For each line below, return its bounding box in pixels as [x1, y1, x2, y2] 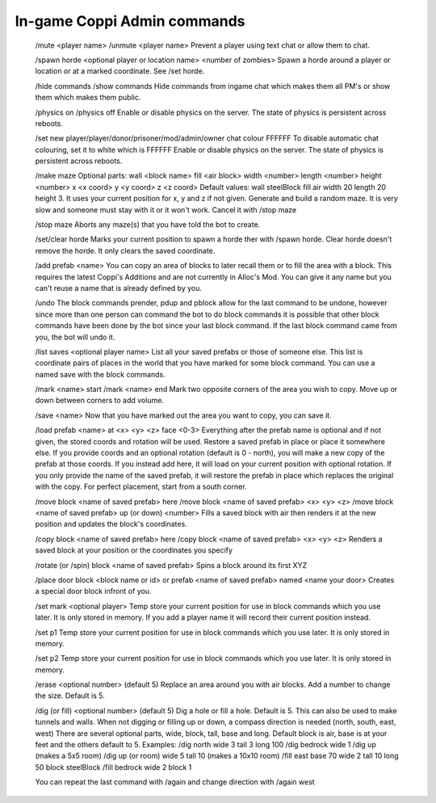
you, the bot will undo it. [35, 332, 115, 342]
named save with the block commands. [35, 369, 166, 379]
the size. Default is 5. [35, 691, 105, 700]
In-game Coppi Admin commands [15, 12, 245, 30]
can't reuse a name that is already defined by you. [35, 283, 202, 292]
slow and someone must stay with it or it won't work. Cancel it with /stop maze [35, 204, 297, 214]
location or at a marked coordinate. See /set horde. [35, 66, 205, 76]
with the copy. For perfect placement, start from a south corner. [35, 481, 247, 492]
